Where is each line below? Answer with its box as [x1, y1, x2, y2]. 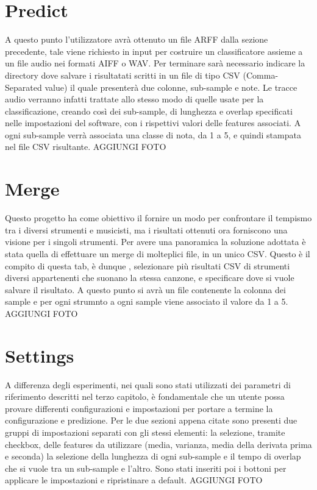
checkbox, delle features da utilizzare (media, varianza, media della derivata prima [5, 438, 312, 450]
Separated [5, 80, 42, 93]
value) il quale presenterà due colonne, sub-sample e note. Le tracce [45, 80, 297, 93]
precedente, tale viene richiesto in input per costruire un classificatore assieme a [5, 44, 303, 57]
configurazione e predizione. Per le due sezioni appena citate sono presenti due [5, 414, 297, 427]
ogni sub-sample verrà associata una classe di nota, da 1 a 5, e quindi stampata [5, 128, 301, 141]
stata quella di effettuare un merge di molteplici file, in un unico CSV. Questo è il [5, 247, 310, 260]
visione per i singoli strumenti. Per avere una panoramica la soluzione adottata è [5, 235, 306, 248]
